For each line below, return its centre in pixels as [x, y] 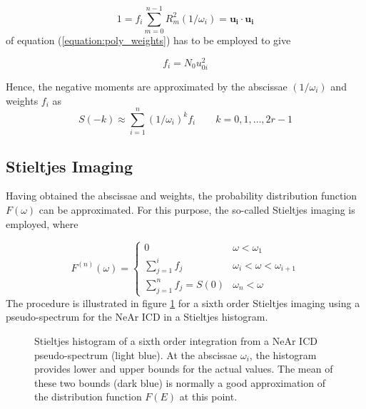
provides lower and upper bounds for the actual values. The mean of [184, 369]
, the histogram [283, 354]
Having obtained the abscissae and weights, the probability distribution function [182, 196]
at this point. [208, 397]
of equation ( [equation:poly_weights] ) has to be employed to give [148, 40]
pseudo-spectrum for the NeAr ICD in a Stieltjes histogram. [137, 317]
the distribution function [88, 397]
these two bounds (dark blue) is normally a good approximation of [180, 382]
